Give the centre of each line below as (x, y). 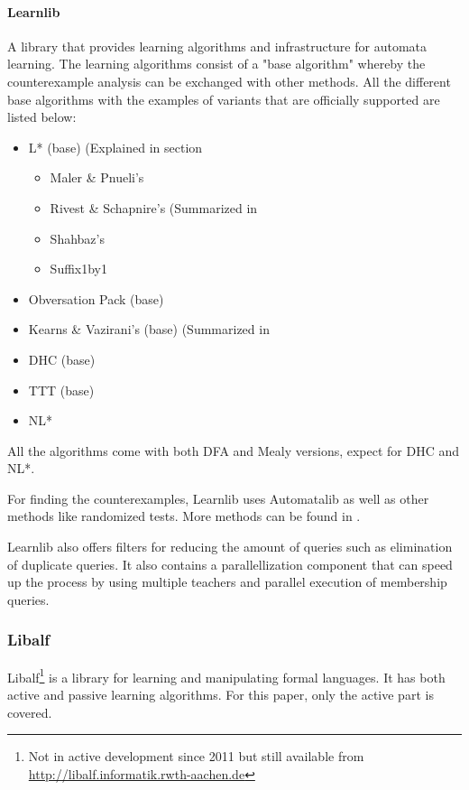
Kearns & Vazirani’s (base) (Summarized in (149, 329)
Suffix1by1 (78, 269)
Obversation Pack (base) (96, 298)
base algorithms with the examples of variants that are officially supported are (224, 99)
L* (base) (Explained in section (115, 147)
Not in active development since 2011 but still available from (196, 756)
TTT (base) (61, 390)
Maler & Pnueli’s (97, 177)
